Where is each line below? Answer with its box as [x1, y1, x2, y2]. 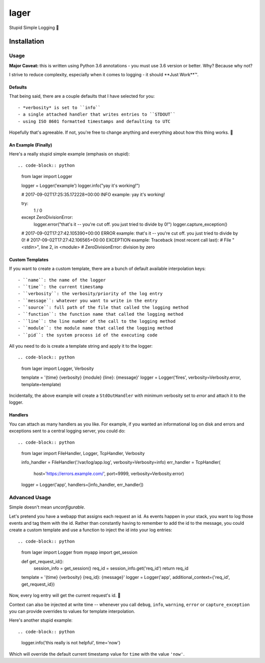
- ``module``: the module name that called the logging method [18, 325, 173, 331]
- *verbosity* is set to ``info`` [18, 105, 101, 110]
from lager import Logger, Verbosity [21, 365, 94, 371]
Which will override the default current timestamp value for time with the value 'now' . [9, 651, 185, 657]
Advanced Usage [9, 494, 51, 501]
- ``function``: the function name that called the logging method [18, 311, 184, 317]
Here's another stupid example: [9, 617, 73, 623]
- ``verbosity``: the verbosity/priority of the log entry [18, 291, 163, 297]
